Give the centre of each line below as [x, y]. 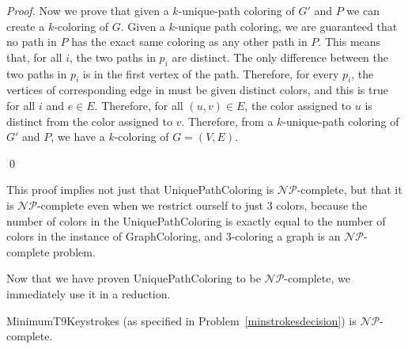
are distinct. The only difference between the [280, 57]
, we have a [78, 137]
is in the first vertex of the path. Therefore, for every [211, 73]
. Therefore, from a [227, 121]
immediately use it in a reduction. [89, 293]
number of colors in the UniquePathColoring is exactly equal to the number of [196, 220]
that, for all [34, 57]
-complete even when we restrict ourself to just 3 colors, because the [202, 205]
